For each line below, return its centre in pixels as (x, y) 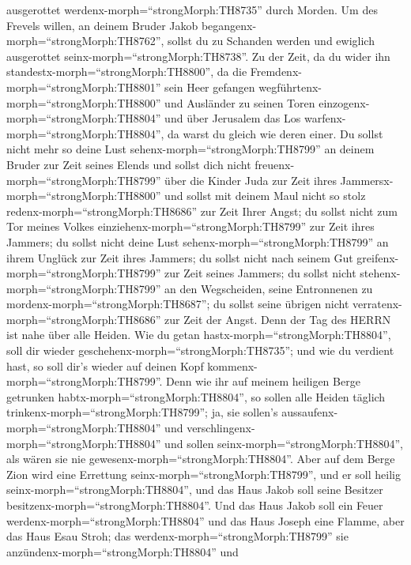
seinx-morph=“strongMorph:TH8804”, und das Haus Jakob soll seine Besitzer (195, 490)
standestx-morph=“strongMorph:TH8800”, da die (127, 72)
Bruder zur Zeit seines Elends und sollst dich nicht (129, 164)
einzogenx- (344, 102)
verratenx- (377, 304)
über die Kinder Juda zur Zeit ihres (251, 180)
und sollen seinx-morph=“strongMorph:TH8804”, (284, 443)
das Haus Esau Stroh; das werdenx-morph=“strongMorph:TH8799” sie (177, 536)
